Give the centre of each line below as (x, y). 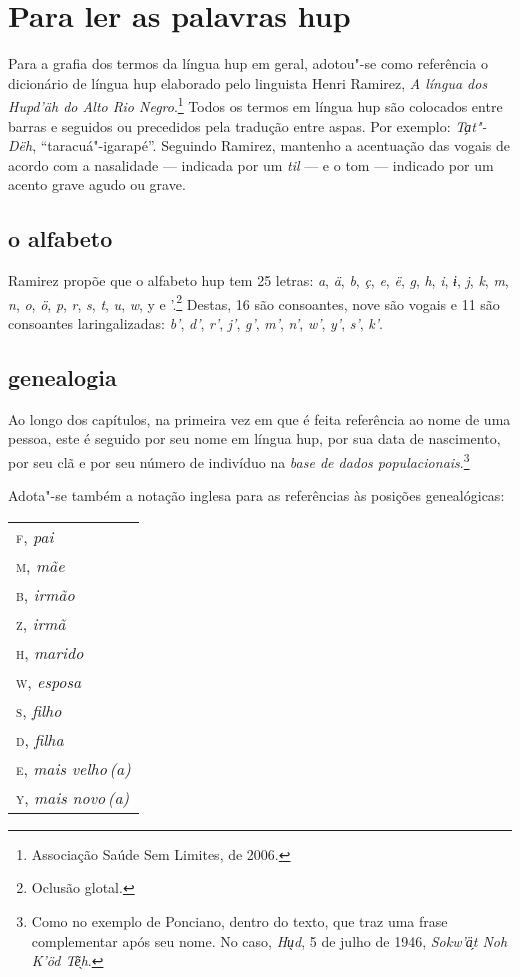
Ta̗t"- (471, 125)
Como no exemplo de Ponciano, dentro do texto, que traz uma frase (239, 921)
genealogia (62, 376)
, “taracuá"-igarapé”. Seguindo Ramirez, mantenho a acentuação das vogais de (271, 145)
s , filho (39, 710)
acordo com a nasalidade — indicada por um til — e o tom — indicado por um (251, 164)
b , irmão (45, 594)
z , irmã (41, 623)
